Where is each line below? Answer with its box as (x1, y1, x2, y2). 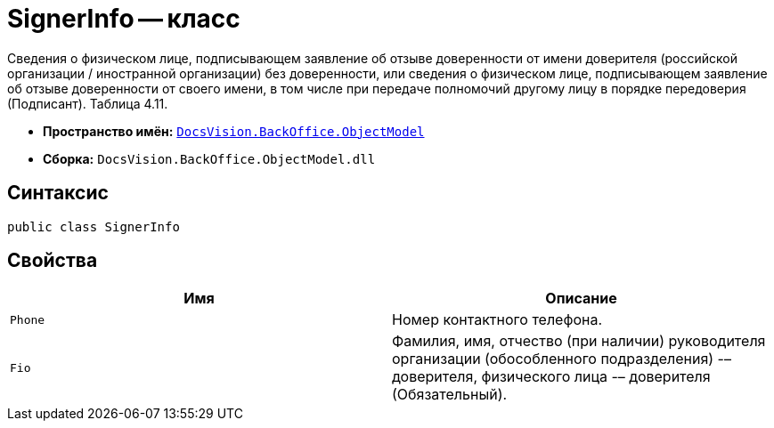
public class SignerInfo (7, 219, 180, 234)
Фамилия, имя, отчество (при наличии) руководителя (392, 332, 766, 351)
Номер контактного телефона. (392, 311, 603, 329)
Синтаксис (7, 182, 109, 205)
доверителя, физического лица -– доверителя (392, 367, 711, 386)
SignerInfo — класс (7, 4, 240, 34)
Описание (545, 289, 617, 308)
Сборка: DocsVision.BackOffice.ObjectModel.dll (43, 150, 376, 166)
